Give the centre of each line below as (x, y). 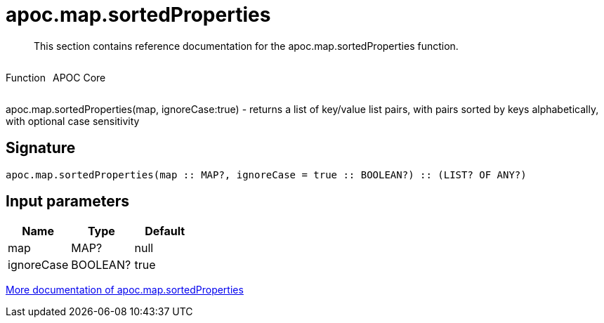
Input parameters (68, 202)
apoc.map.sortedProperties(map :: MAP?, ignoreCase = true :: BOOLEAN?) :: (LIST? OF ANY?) (266, 174)
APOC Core (79, 77)
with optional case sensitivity (73, 121)
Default (165, 231)
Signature (41, 148)
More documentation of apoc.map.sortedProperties (125, 290)
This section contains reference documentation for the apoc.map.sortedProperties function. (246, 46)
